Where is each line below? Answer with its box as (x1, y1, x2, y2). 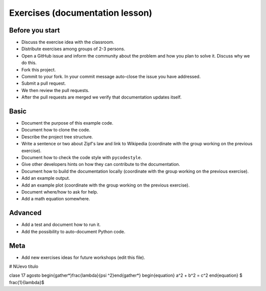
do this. (21, 60, 37, 66)
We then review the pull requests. (21, 87, 90, 93)
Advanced (9, 209, 42, 217)
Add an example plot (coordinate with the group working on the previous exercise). (21, 182, 190, 188)
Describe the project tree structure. (21, 133, 93, 140)
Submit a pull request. (21, 80, 66, 86)
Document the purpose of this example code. (21, 120, 113, 126)
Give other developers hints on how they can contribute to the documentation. (21, 162, 180, 167)
